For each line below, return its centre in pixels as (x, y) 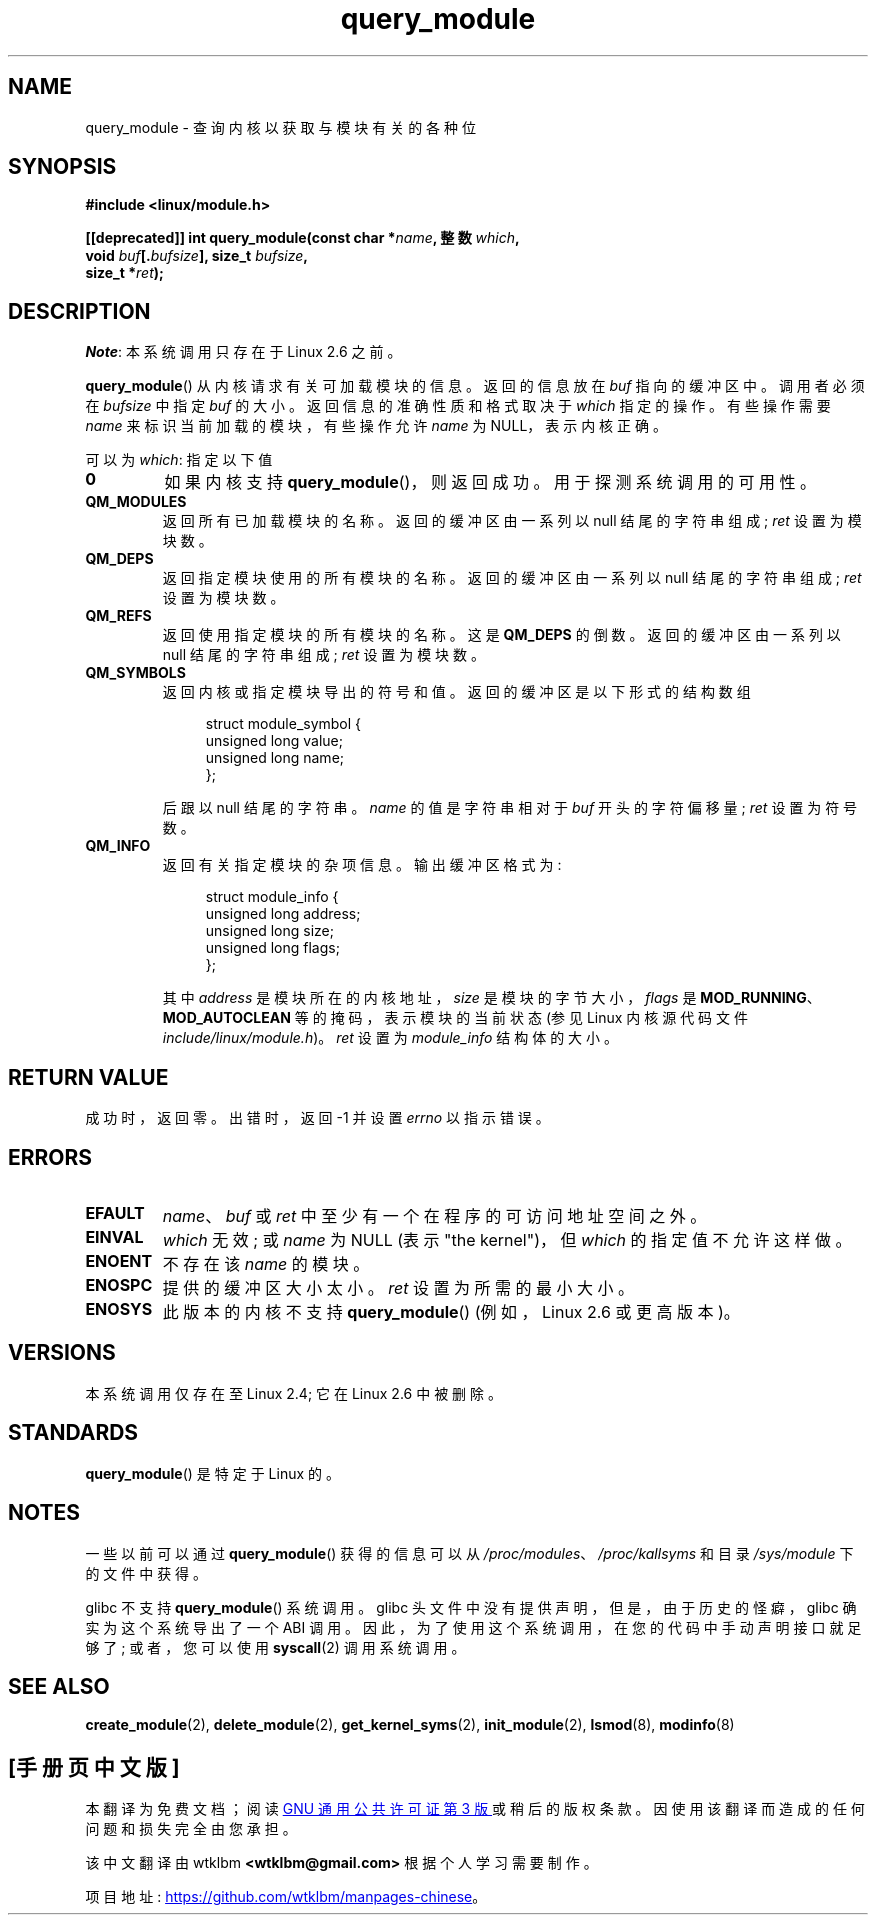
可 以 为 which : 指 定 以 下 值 (179, 460)
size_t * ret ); (124, 273)
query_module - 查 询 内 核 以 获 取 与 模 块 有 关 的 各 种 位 (280, 127)
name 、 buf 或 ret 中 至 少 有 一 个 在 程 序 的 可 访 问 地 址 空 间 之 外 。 (434, 1215)
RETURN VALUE (88, 1077)
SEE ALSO (59, 1686)
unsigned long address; (283, 914)
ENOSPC (119, 1284)
